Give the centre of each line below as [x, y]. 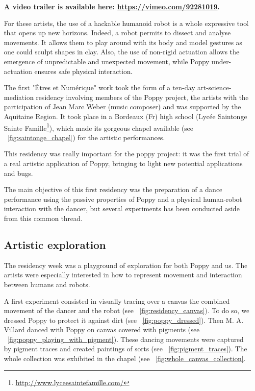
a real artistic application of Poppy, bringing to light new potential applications [123, 163]
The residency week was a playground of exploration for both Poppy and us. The [126, 265]
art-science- [214, 87]
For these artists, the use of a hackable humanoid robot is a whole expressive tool [127, 23]
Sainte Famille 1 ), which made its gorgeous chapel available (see [99, 127]
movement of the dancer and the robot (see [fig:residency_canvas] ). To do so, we [127, 310]
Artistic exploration [55, 244]
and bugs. [19, 173]
